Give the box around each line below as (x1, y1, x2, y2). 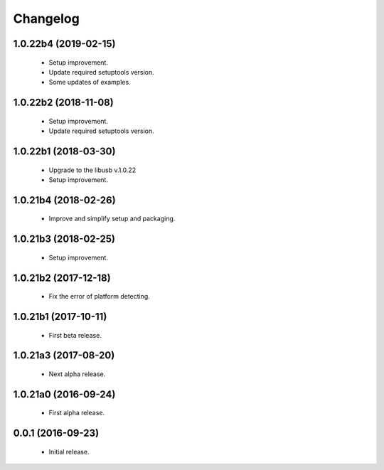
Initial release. (48, 447, 90, 456)
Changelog (13, 11, 80, 26)
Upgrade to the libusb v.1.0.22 (48, 166, 137, 174)
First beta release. (48, 331, 102, 339)
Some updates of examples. (48, 78, 131, 87)
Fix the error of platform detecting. (48, 292, 151, 301)
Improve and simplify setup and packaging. (48, 214, 176, 223)
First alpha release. (48, 409, 105, 417)
